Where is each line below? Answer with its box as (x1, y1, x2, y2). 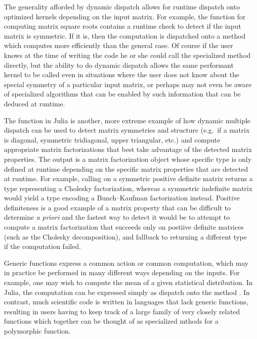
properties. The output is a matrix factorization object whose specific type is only (4, 153, 252, 164)
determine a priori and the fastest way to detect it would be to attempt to (4, 212, 230, 222)
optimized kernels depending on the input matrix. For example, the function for (4, 11, 246, 21)
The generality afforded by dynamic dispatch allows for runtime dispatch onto (4, 1, 240, 11)
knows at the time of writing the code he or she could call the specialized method (4, 49, 251, 60)
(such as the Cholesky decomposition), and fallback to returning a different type (4, 231, 247, 242)
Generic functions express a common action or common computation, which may (4, 257, 249, 268)
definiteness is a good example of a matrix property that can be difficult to (4, 202, 231, 212)
